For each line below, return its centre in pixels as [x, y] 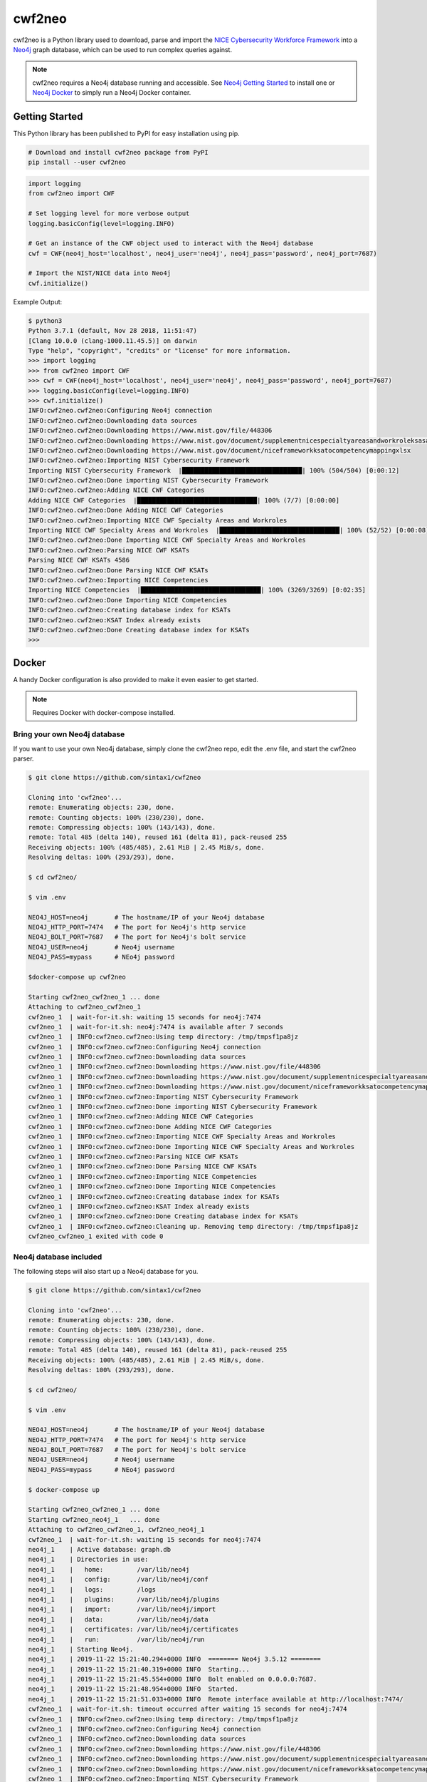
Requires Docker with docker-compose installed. [104, 712]
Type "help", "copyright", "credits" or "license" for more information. [159, 351]
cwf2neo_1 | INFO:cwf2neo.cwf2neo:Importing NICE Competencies [143, 1176]
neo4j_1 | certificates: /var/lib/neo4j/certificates [133, 1629]
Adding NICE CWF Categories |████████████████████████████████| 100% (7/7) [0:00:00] [184, 500]
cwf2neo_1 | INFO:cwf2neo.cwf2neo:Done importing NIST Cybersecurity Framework [173, 1107]
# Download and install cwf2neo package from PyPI [118, 152]
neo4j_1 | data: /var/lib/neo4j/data [118, 1619]
